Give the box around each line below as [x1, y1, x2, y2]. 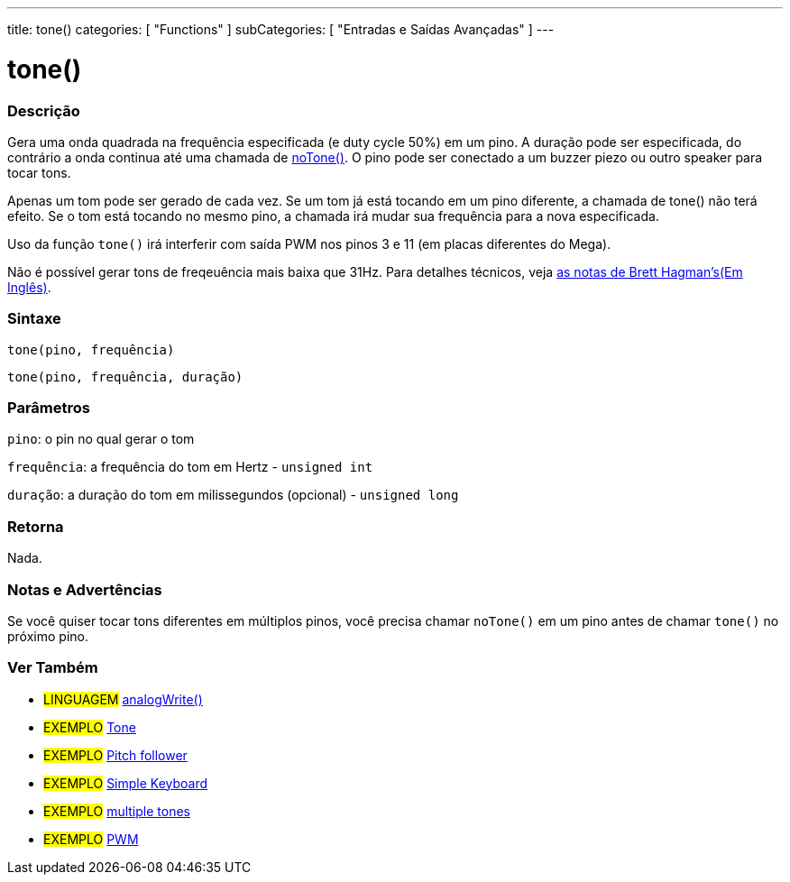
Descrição [7, 101, 80, 120]
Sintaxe [7, 309, 61, 328]
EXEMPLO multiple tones [43, 803, 190, 819]
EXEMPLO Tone [43, 719, 136, 735]
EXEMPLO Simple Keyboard [43, 775, 208, 791]
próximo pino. [7, 628, 88, 644]
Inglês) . [7, 279, 51, 295]
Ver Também [7, 658, 98, 677]
